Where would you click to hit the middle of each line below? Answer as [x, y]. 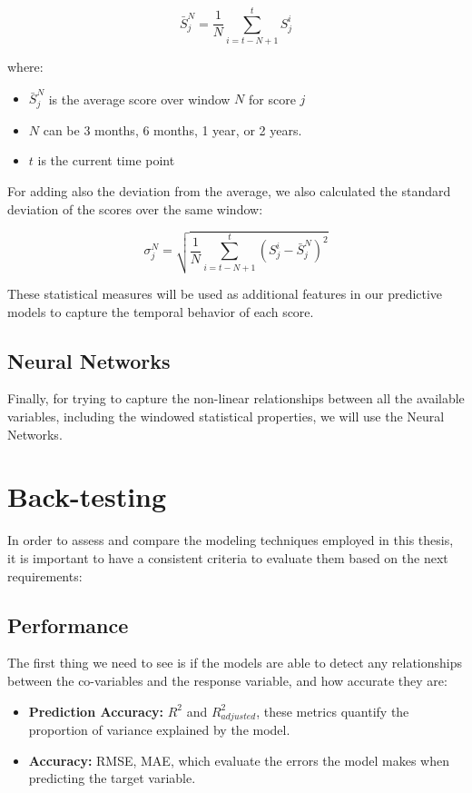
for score [272, 99]
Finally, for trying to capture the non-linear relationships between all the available [236, 398]
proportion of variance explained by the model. [159, 730]
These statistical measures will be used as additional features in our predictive [225, 294]
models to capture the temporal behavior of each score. [161, 311]
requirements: [45, 575]
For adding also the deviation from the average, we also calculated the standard [229, 191]
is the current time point [106, 160]
